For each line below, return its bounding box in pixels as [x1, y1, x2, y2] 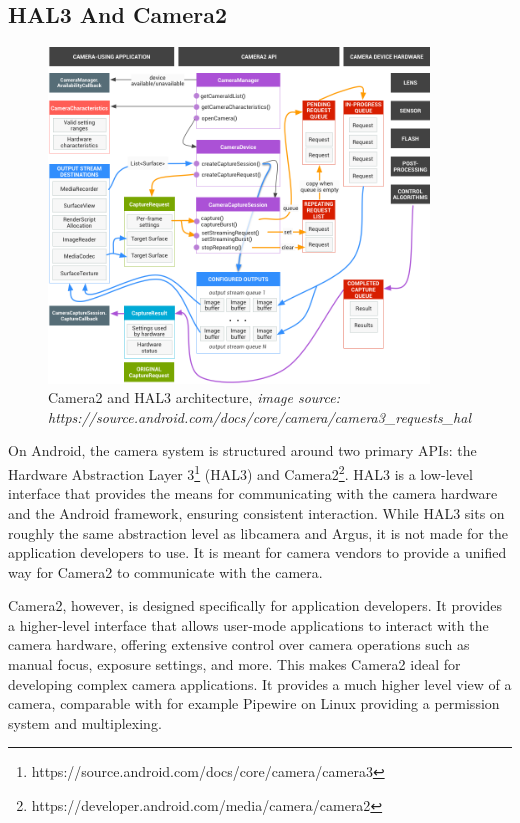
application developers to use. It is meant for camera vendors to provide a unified [8, 542, 507, 563]
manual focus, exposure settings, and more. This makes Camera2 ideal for [8, 654, 461, 675]
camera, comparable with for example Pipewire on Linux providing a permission [8, 693, 500, 714]
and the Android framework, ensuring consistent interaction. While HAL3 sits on [8, 502, 505, 523]
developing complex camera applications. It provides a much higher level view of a [8, 673, 512, 694]
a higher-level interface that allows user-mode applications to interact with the [8, 614, 489, 635]
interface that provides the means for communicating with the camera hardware [8, 483, 498, 504]
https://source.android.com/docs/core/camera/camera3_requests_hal [48, 406, 471, 427]
